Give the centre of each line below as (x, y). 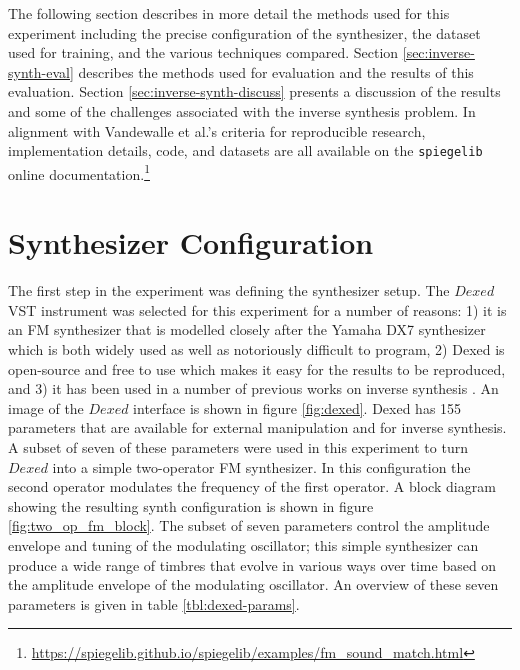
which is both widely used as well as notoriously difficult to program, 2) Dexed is (256, 348)
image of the (46, 407)
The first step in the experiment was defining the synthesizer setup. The (229, 290)
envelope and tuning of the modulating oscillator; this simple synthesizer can (243, 544)
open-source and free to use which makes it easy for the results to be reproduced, (257, 368)
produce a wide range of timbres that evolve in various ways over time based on (252, 564)
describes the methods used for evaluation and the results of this (276, 71)
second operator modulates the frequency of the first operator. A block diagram (252, 486)
